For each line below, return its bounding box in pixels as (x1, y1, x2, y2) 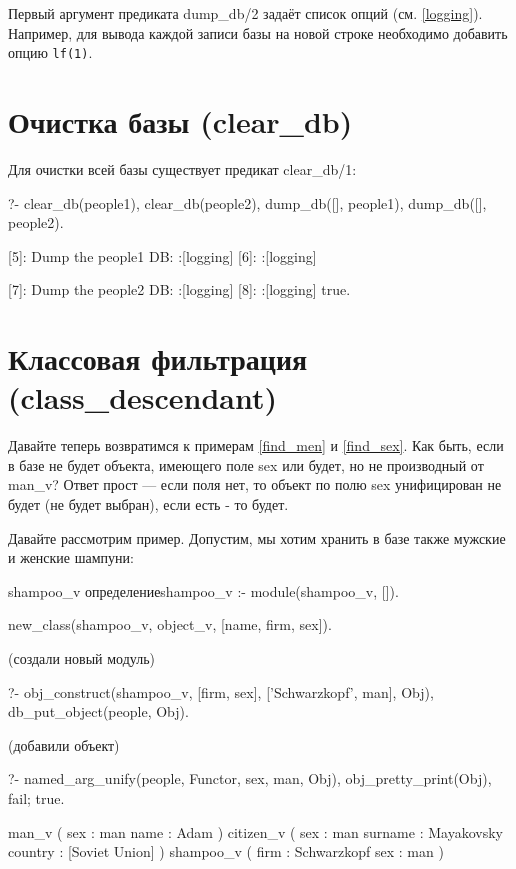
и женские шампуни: (8, 547, 134, 568)
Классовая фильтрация (8, 338, 308, 379)
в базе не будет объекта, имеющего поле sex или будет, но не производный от (8, 454, 484, 475)
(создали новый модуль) (8, 648, 155, 668)
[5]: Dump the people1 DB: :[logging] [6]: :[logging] (8, 245, 317, 266)
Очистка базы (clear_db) (8, 101, 353, 142)
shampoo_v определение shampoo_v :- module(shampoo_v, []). (8, 580, 399, 601)
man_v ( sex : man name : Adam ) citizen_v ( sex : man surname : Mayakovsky (8, 821, 503, 842)
